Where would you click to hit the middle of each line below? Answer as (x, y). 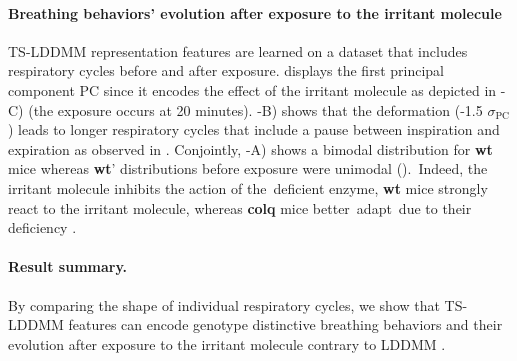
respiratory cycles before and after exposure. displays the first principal (226, 70)
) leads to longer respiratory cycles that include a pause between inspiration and (254, 129)
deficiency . (42, 227)
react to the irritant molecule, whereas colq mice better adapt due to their (240, 207)
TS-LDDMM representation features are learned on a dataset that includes (238, 50)
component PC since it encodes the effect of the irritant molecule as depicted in (252, 89)
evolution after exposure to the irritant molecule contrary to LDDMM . (227, 343)
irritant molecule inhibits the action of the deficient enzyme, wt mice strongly (248, 187)
